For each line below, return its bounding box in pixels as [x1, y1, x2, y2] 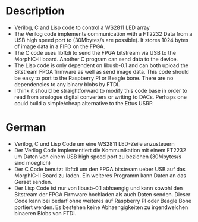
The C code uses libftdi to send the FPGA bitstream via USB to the [14, 49, 177, 56]
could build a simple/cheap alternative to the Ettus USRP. [14, 99, 154, 107]
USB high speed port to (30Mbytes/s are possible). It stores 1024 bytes [14, 36, 188, 43]
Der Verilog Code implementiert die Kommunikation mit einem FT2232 [14, 146, 187, 154]
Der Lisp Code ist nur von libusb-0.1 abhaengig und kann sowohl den [14, 185, 183, 192]
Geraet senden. [14, 178, 53, 185]
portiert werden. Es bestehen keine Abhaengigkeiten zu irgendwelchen [14, 204, 188, 211]
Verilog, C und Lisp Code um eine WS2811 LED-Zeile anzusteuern [14, 140, 175, 147]
